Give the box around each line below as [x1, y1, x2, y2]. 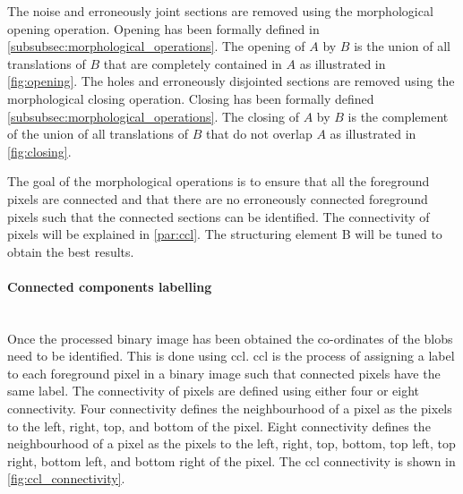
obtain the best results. [7, 242, 134, 260]
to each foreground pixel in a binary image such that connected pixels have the [7, 363, 441, 382]
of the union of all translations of [7, 124, 189, 143]
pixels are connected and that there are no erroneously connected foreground [7, 189, 428, 208]
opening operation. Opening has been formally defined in [7, 19, 320, 38]
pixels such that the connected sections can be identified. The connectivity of [7, 207, 430, 226]
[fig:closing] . [7, 141, 72, 160]
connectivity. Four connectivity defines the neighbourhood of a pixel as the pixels [7, 399, 452, 418]
